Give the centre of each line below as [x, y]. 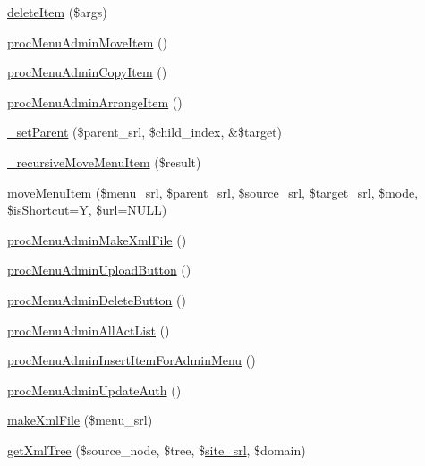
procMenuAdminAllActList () [89, 330]
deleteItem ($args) [57, 12]
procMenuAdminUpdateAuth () [94, 390]
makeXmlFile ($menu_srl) [80, 420]
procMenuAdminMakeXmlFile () [97, 239]
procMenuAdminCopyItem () [87, 72]
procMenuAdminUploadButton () [99, 270]
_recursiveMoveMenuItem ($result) [104, 161]
